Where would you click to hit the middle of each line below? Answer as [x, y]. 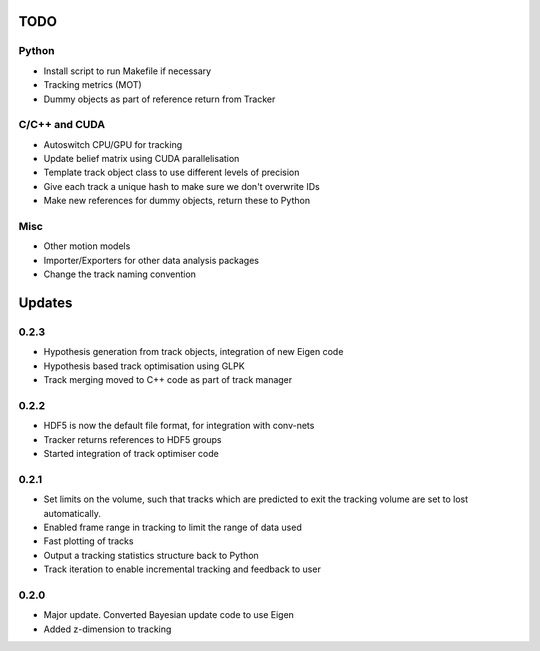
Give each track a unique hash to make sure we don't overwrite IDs [181, 186]
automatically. [72, 513]
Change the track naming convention [120, 274]
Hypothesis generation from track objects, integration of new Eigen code [193, 352]
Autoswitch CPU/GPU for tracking [113, 144]
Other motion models [87, 246]
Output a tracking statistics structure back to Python [151, 555]
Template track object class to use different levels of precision [171, 172]
